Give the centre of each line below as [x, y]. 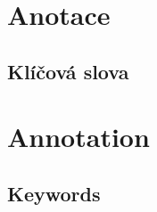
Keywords [54, 193]
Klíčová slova [68, 71]
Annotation [78, 137]
